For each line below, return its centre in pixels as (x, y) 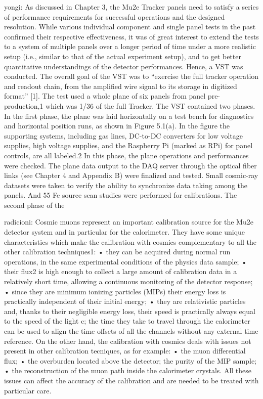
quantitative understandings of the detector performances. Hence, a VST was (124, 66)
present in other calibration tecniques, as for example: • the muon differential (125, 351)
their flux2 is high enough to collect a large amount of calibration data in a (121, 271)
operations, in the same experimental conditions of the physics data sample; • (126, 261)
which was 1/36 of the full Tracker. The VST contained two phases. (150, 105)
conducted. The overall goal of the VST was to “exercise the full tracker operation (131, 76)
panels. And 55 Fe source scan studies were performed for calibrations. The (121, 195)
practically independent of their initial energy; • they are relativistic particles (125, 301)
